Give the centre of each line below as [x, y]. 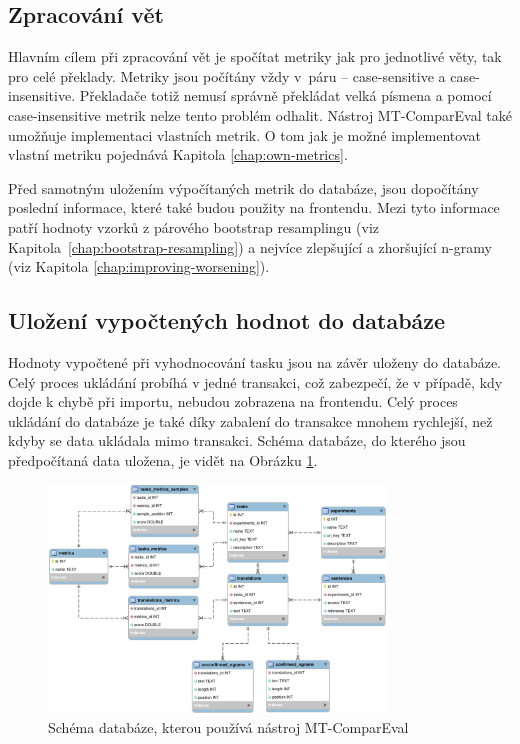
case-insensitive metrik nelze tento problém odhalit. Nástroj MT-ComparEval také [260, 114]
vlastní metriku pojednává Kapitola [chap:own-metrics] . [178, 154]
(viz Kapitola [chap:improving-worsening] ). [139, 266]
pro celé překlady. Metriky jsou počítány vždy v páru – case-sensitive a [227, 75]
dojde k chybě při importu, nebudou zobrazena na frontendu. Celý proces [233, 401]
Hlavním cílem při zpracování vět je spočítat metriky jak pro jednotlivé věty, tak [255, 56]
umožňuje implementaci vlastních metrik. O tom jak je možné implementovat [244, 134]
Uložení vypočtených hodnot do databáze [227, 320]
